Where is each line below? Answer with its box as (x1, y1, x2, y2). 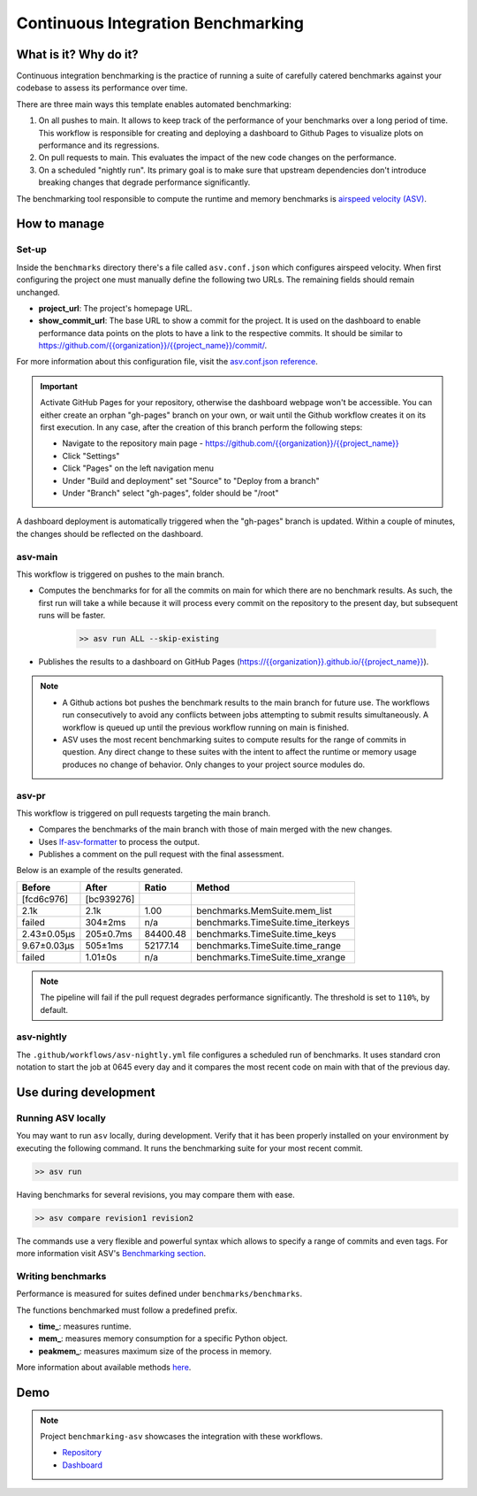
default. (40, 1004, 69, 1015)
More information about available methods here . (16, 1362, 192, 1373)
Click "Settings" (62, 450, 120, 461)
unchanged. (16, 287, 61, 297)
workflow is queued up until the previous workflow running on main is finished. (62, 722, 349, 733)
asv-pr (16, 789, 46, 802)
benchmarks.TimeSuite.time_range (195, 939, 342, 951)
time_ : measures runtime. (38, 1321, 132, 1331)
